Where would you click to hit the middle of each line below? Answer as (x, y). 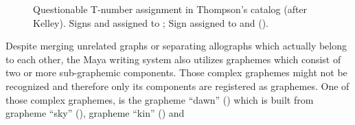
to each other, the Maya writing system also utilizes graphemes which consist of (173, 59)
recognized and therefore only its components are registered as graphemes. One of (177, 86)
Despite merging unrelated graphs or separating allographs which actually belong (176, 46)
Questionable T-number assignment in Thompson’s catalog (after (170, 9)
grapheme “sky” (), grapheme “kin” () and (95, 113)
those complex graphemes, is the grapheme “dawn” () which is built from (160, 99)
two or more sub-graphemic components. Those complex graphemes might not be (176, 72)
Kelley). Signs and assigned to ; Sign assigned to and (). (151, 22)
